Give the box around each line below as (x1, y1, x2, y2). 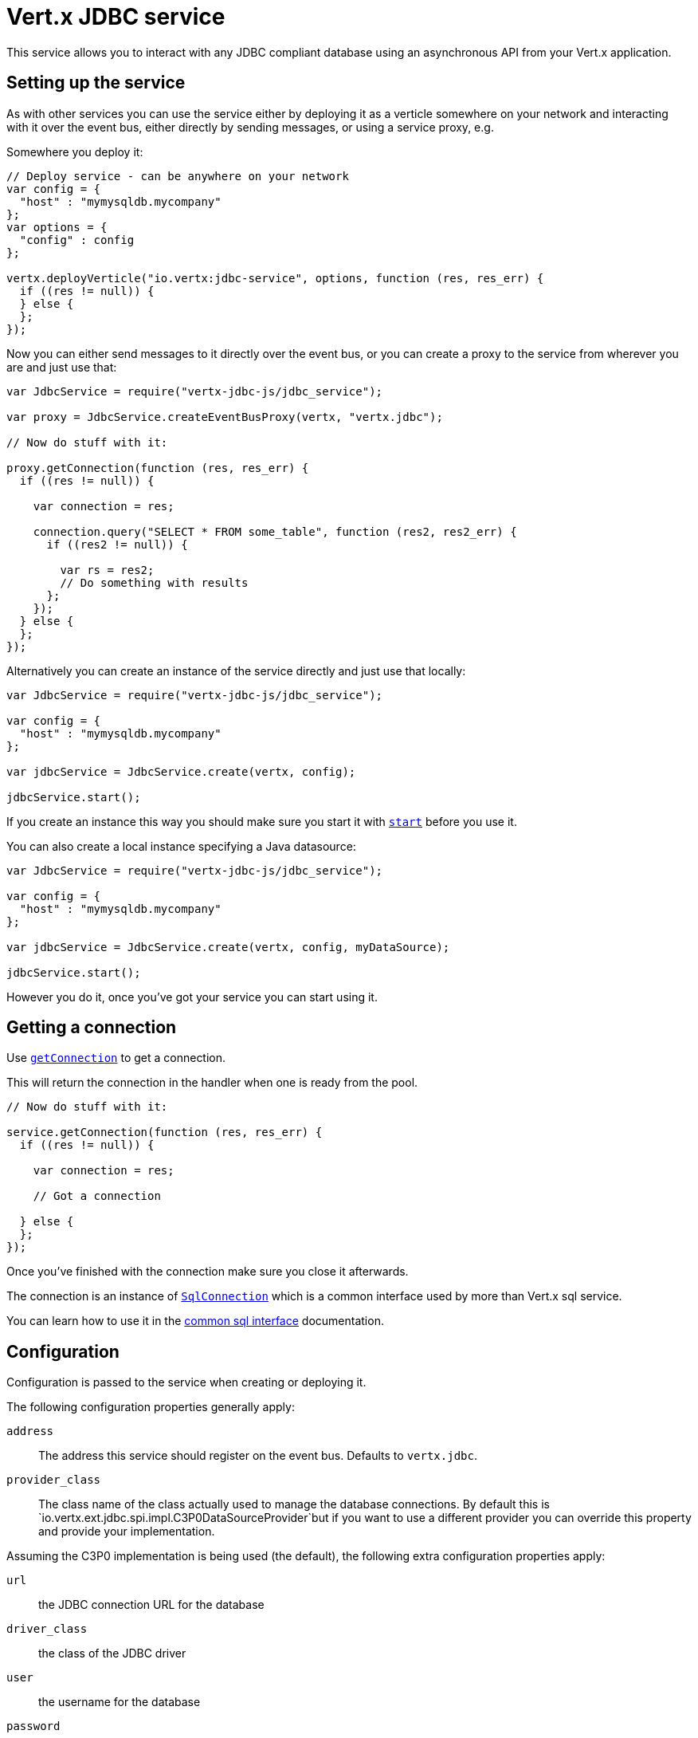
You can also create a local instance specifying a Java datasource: (6, 839, 356, 853)
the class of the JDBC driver (38, 1646, 186, 1661)
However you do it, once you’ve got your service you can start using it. (6, 989, 378, 1004)
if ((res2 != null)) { (46, 537, 188, 551)
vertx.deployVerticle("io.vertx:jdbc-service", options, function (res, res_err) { (6, 271, 544, 285)
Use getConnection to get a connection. (6, 1051, 226, 1065)
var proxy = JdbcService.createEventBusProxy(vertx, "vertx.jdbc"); (6, 410, 443, 423)
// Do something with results (60, 576, 249, 589)
